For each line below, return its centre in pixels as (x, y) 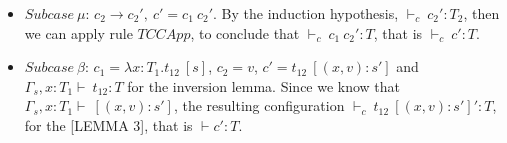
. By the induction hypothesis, (306, 13)
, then (481, 13)
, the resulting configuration (259, 105)
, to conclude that (245, 32)
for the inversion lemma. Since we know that (264, 85)
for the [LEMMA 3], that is (108, 124)
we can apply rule (78, 32)
